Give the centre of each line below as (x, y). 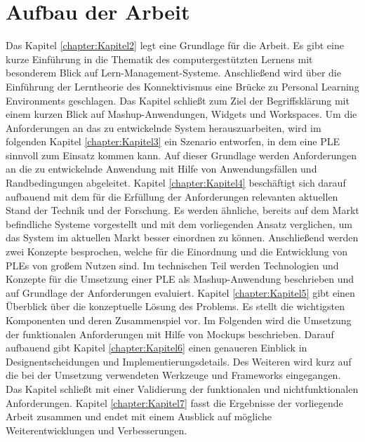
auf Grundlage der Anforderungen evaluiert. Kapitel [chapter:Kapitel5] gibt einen (180, 292)
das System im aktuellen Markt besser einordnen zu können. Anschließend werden (182, 237)
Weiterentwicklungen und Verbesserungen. (97, 430)
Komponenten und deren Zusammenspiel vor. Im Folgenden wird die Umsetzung (179, 320)
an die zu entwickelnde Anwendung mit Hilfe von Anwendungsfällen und (161, 169)
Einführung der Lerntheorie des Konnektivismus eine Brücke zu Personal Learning (182, 86)
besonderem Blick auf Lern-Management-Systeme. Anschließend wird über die (173, 73)
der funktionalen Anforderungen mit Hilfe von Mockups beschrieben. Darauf (170, 334)
